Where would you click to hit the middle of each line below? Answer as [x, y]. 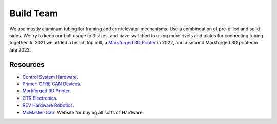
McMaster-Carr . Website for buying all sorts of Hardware [83, 112]
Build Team [34, 13]
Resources [27, 65]
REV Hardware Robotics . [48, 105]
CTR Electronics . [40, 98]
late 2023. [20, 50]
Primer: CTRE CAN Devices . [52, 84]
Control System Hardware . [50, 77]
